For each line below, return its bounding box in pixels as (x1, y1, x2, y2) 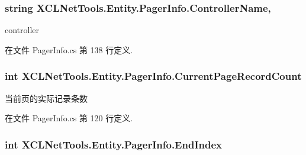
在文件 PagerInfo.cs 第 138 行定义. (5, 43, 133, 56)
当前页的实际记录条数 (5, 92, 88, 104)
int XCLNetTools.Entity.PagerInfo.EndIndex (5, 137, 222, 151)
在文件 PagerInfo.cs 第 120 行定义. (5, 112, 133, 124)
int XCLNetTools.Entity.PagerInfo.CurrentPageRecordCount (5, 69, 302, 83)
